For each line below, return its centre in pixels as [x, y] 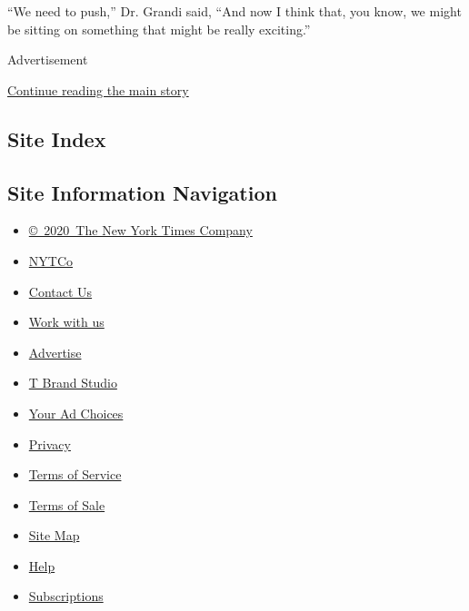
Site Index [57, 138]
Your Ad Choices [76, 413]
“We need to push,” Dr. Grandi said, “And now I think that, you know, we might [234, 11]
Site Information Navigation [142, 192]
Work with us [66, 322]
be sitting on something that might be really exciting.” [159, 29]
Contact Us [60, 291]
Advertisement [48, 59]
